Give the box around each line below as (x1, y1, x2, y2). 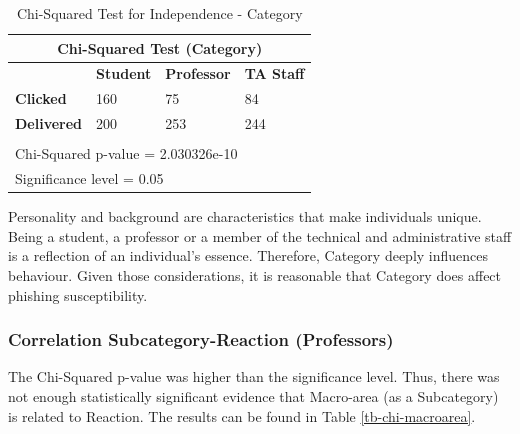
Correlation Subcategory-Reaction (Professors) (8, 327, 394, 352)
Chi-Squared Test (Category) (57, 37, 263, 58)
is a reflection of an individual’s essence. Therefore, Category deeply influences (8, 245, 489, 266)
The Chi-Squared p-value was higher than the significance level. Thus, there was (8, 366, 500, 387)
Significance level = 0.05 (15, 168, 164, 189)
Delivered (15, 113, 83, 134)
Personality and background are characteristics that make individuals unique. (8, 206, 482, 227)
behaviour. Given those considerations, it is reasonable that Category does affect (8, 264, 502, 285)
